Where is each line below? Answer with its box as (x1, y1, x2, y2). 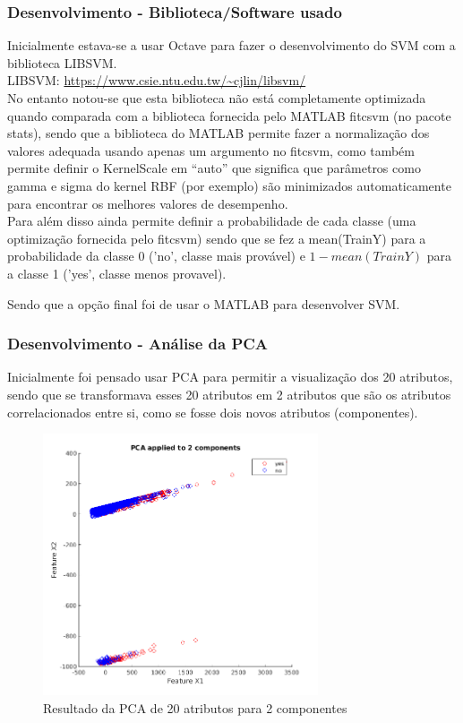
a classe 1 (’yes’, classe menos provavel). (7, 263, 227, 282)
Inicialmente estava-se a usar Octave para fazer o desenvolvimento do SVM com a (7, 36, 456, 55)
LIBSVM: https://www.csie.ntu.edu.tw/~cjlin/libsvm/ (7, 71, 306, 90)
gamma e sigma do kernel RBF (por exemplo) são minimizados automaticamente (7, 176, 451, 194)
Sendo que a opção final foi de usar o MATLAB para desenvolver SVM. (7, 294, 400, 313)
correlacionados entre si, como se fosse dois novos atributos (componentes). (7, 402, 418, 421)
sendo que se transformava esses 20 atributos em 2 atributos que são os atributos (7, 384, 451, 403)
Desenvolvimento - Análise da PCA (7, 332, 269, 355)
